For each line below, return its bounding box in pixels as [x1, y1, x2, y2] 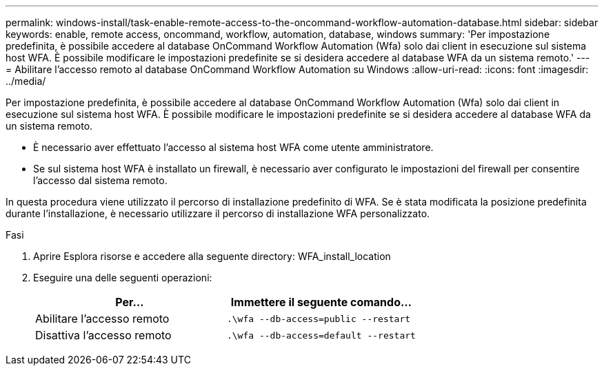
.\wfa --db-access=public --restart [226, 313, 411, 324]
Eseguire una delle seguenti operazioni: [33, 272, 212, 283]
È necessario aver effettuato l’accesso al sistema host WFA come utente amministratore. [33, 141, 434, 153]
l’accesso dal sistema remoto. [33, 174, 168, 186]
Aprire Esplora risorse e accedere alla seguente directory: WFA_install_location [33, 250, 391, 262]
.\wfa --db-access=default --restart [226, 330, 416, 341]
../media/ [6, 75, 46, 87]
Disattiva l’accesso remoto [35, 328, 172, 342]
